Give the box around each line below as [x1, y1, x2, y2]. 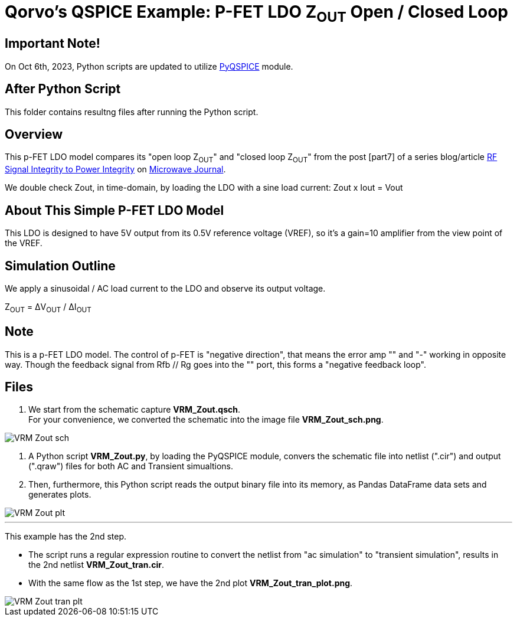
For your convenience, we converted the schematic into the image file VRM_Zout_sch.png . [28, 414, 384, 425]
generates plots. [28, 489, 91, 500]
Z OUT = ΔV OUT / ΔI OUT [5, 301, 91, 314]
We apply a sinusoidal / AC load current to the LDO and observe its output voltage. [5, 283, 326, 293]
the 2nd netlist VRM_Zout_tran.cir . [28, 560, 164, 570]
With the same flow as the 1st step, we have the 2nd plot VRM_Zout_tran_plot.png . [28, 578, 353, 589]
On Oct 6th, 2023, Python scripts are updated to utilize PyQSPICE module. [5, 61, 293, 71]
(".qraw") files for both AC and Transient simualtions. [28, 461, 234, 472]
